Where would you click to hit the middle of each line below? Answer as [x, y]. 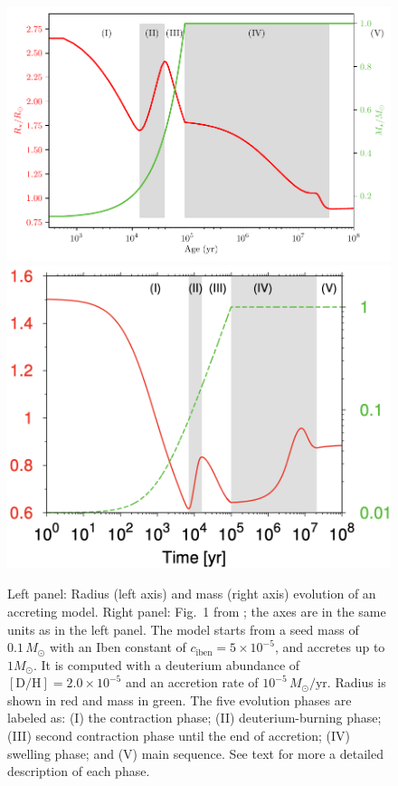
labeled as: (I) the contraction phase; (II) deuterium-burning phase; [194, 718]
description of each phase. [79, 771]
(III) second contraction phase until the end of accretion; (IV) [179, 736]
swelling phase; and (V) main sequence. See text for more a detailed [195, 753]
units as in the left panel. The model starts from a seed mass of [183, 629]
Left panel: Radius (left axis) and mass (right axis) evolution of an [192, 594]
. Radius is [356, 682]
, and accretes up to [330, 647]
